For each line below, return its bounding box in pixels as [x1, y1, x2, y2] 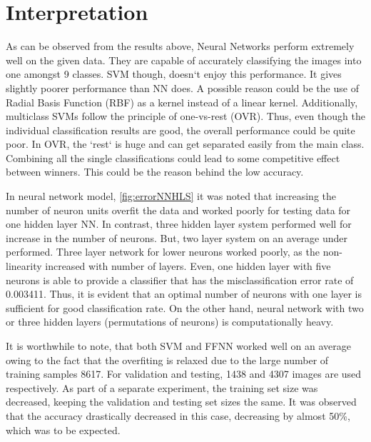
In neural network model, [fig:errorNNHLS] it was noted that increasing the [6, 189, 337, 204]
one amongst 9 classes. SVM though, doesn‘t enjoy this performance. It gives [6, 66, 342, 81]
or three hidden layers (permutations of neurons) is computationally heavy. [6, 314, 334, 329]
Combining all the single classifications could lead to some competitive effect [6, 150, 340, 165]
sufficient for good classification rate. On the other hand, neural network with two [6, 300, 364, 315]
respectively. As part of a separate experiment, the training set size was [6, 380, 318, 395]
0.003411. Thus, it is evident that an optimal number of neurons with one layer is [6, 286, 362, 301]
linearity [6, 258, 42, 273]
